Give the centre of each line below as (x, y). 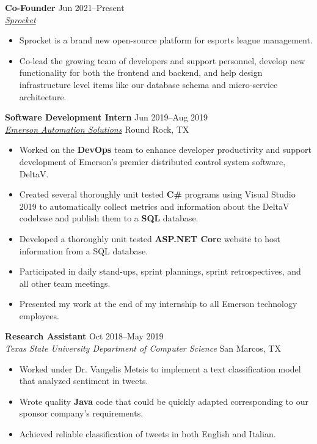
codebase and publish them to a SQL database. (109, 218)
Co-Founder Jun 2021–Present (65, 7)
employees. (39, 315)
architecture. (43, 96)
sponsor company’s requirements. (81, 413)
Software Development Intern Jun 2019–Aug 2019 (107, 117)
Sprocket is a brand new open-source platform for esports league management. (166, 40)
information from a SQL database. (84, 250)
